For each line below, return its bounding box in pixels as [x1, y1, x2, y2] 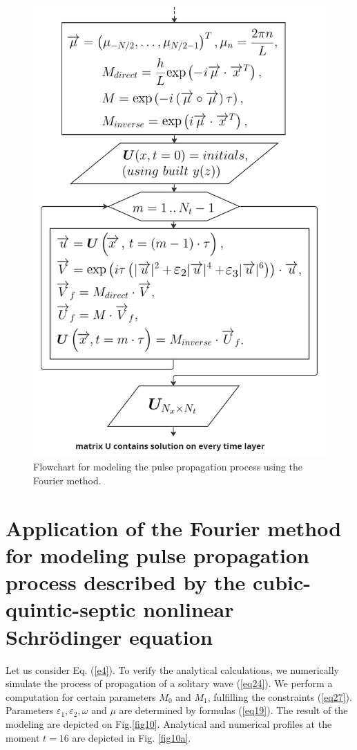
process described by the [6, 568, 246, 596]
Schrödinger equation [6, 622, 213, 650]
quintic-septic [6, 595, 136, 623]
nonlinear [143, 595, 234, 623]
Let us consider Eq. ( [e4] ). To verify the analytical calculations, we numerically [6, 662, 339, 677]
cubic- [253, 568, 311, 596]
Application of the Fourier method [6, 513, 342, 542]
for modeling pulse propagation [6, 541, 309, 569]
